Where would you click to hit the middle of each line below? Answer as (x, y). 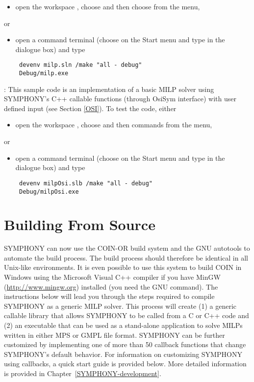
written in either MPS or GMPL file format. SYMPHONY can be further (114, 335)
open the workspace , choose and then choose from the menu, (108, 6)
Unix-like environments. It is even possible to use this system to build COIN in (123, 267)
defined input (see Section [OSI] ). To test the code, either (90, 108)
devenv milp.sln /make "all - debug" (80, 65)
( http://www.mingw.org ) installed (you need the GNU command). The (111, 286)
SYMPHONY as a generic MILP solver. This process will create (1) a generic (120, 306)
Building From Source (80, 224)
